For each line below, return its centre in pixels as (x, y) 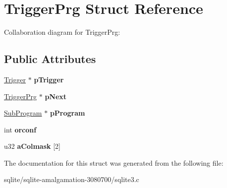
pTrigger (49, 79)
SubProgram (23, 113)
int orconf (20, 129)
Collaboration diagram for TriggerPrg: (62, 32)
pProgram (67, 113)
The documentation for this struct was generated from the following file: (114, 162)
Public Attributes (50, 59)
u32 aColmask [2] (32, 146)
